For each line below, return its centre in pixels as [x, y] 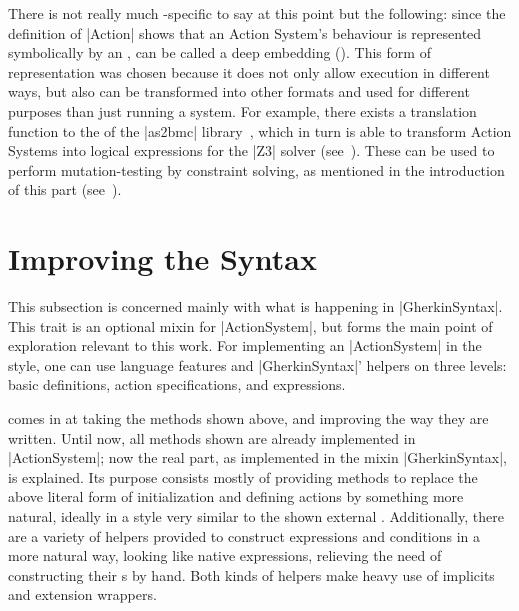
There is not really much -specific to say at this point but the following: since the [257, 13]
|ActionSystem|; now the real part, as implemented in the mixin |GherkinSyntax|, [257, 457]
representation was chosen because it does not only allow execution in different [249, 71]
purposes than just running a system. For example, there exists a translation [242, 110]
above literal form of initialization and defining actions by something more [236, 496]
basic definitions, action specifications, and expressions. [177, 384]
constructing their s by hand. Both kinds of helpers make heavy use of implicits [251, 574]
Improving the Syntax [162, 258]
